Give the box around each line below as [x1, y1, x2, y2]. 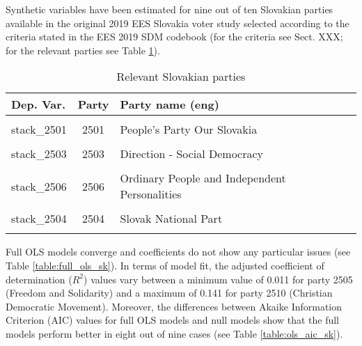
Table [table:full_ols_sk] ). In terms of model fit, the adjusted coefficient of [6, 258, 324, 272]
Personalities [120, 186, 182, 203]
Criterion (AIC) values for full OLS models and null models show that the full [6, 313, 339, 327]
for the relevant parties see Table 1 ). [6, 42, 160, 57]
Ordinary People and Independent [120, 170, 286, 187]
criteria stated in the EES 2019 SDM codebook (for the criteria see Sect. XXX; [6, 29, 343, 44]
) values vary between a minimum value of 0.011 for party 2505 [84, 272, 353, 286]
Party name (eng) [120, 96, 219, 113]
